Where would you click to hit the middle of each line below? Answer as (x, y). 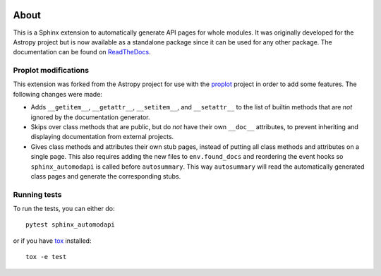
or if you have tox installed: (52, 241)
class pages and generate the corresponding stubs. (106, 176)
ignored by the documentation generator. (91, 117)
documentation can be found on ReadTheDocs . (82, 52)
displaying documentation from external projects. (102, 137)
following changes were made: (58, 94)
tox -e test (46, 257)
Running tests (37, 194)
